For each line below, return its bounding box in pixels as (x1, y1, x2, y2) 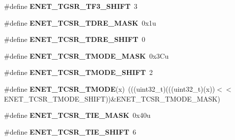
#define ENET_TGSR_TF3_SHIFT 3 (4, 1, 137, 11)
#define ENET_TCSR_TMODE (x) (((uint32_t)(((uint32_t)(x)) (4, 83, 215, 94)
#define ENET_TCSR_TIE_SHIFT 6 (4, 126, 136, 137)
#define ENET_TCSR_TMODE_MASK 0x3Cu (4, 50, 169, 61)
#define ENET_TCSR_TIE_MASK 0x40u (4, 110, 151, 120)
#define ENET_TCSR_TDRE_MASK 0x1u (4, 17, 156, 28)
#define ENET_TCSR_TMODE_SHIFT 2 (4, 67, 153, 77)
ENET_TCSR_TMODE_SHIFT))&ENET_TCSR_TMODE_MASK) (4, 93, 220, 104)
